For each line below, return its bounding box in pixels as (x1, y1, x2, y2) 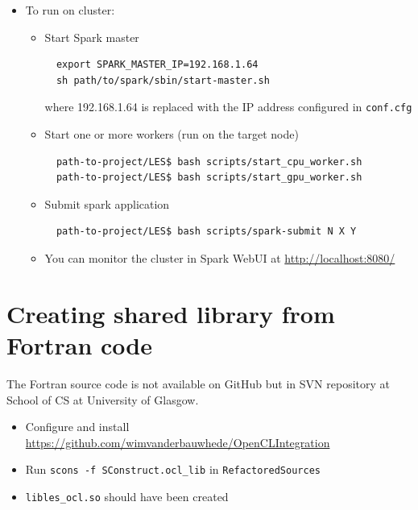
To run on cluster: (25, 2, 115, 18)
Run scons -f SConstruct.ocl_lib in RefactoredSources (25, 461, 321, 478)
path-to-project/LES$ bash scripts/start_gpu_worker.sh (56, 172, 362, 184)
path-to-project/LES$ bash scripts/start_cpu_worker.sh (56, 155, 362, 168)
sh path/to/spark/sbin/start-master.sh (56, 74, 270, 86)
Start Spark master (44, 28, 139, 45)
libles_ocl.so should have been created (25, 487, 229, 504)
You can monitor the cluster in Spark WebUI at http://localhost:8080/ (44, 250, 395, 266)
